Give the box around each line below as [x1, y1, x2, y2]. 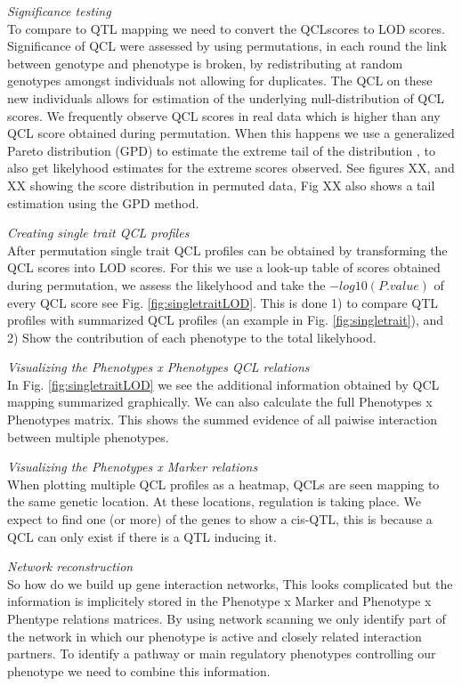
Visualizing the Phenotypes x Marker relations [7, 457, 258, 476]
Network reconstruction [7, 557, 134, 576]
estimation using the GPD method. [7, 193, 199, 212]
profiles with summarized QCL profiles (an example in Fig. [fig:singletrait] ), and [7, 311, 444, 329]
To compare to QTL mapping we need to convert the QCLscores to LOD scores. [7, 19, 445, 37]
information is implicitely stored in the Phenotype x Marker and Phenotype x [7, 592, 432, 610]
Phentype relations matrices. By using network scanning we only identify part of [7, 609, 446, 627]
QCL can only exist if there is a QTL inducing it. [7, 527, 277, 545]
